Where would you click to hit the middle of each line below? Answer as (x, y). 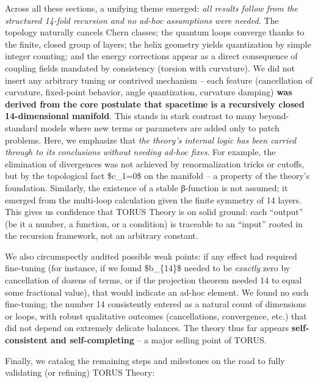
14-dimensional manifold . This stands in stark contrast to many (131, 116)
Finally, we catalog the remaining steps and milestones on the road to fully (145, 360)
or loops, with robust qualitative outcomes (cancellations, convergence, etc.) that (156, 316)
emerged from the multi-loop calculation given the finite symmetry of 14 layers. (154, 199)
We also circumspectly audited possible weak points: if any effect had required (151, 256)
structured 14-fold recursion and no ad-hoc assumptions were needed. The (142, 20)
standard (21, 127)
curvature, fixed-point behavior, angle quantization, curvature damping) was (149, 92)
